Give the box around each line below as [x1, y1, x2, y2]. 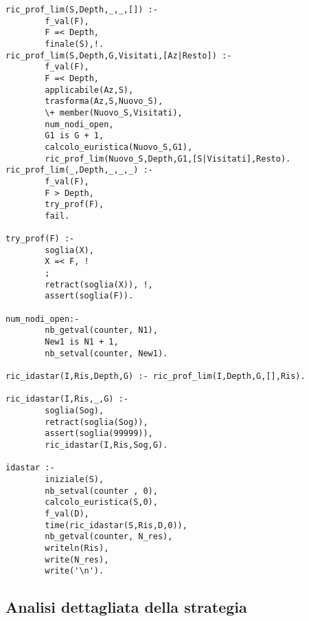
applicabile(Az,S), [45, 85, 134, 95]
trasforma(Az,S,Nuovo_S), [45, 96, 163, 107]
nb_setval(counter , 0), [45, 486, 158, 496]
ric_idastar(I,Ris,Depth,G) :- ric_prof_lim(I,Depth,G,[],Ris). [5, 371, 306, 381]
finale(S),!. [45, 39, 104, 49]
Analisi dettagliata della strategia [5, 596, 247, 618]
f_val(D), [45, 508, 89, 519]
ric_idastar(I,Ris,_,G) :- [5, 394, 128, 404]
